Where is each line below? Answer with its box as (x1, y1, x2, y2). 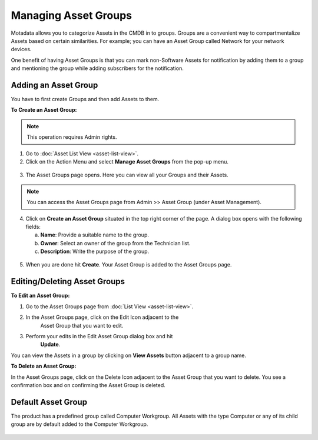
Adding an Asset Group (11, 80, 98, 90)
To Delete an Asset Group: (11, 362, 77, 370)
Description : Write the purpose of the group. (40, 248, 150, 255)
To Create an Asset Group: (11, 106, 77, 114)
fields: (25, 223, 41, 230)
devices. (11, 46, 32, 53)
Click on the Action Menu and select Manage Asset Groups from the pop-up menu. (25, 158, 229, 165)
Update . (40, 341, 61, 348)
